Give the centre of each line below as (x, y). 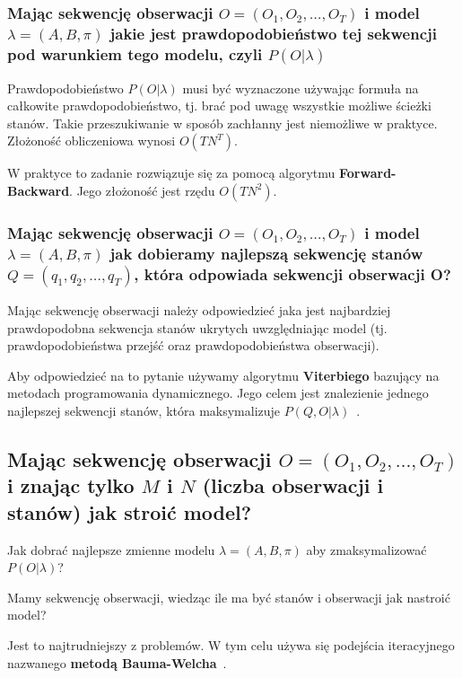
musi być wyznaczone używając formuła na (301, 88)
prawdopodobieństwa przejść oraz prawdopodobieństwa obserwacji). (193, 345)
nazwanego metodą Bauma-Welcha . (117, 662)
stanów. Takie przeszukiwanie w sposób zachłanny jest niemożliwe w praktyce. (222, 123)
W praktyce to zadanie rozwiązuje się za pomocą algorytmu (171, 173)
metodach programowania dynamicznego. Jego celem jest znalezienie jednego (218, 393)
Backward (39, 190)
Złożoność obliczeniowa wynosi (92, 141)
